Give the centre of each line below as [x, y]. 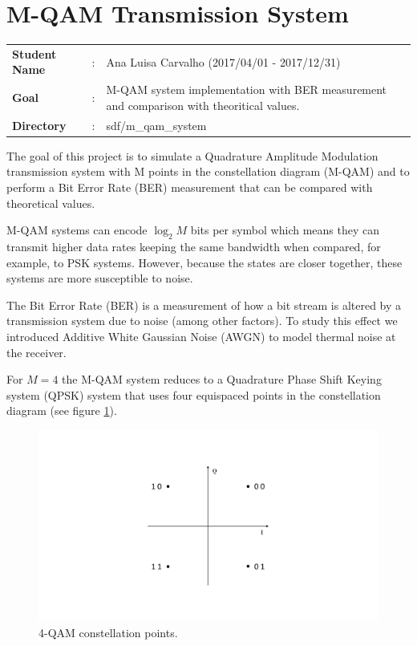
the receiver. [36, 352]
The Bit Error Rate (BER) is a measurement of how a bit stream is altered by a [204, 305]
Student [34, 53]
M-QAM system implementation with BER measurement [247, 89]
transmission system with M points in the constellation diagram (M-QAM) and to [208, 171]
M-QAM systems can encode [77, 230]
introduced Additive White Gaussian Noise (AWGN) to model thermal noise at [201, 336]
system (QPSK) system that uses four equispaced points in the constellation [194, 394]
